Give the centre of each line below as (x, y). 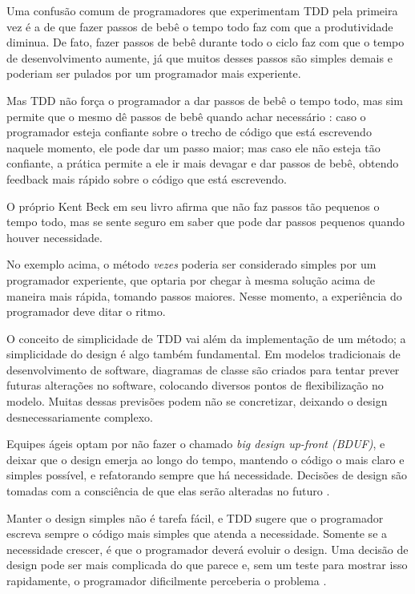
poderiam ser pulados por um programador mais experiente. (154, 73)
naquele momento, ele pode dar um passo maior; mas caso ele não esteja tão (193, 147)
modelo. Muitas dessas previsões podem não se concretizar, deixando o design (197, 401)
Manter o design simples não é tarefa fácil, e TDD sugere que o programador (195, 517)
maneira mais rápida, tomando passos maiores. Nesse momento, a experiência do (204, 295)
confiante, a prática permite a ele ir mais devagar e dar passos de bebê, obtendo (203, 163)
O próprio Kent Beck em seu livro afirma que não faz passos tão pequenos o (193, 206)
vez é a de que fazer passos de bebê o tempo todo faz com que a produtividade (200, 26)
